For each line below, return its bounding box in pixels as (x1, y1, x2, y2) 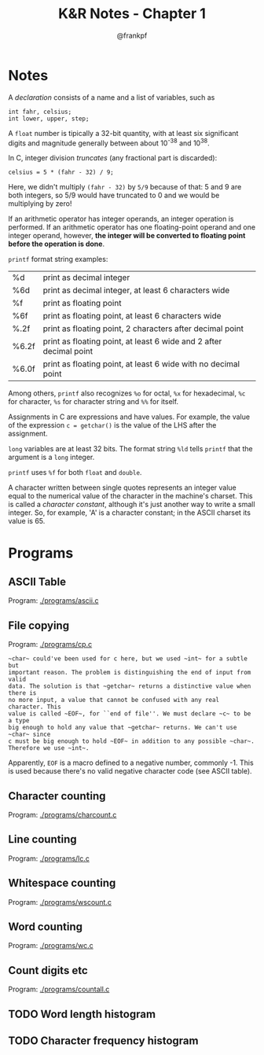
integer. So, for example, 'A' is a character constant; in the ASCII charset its (8, 508, 251, 517)
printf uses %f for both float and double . (8, 468, 142, 477)
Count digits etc (8, 964, 88, 977)
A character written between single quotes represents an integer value (8, 483, 237, 492)
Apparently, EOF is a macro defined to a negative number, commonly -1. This (8, 758, 254, 767)
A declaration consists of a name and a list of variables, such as (8, 92, 215, 102)
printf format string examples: (8, 255, 108, 264)
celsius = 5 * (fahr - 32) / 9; (8, 168, 114, 177)
